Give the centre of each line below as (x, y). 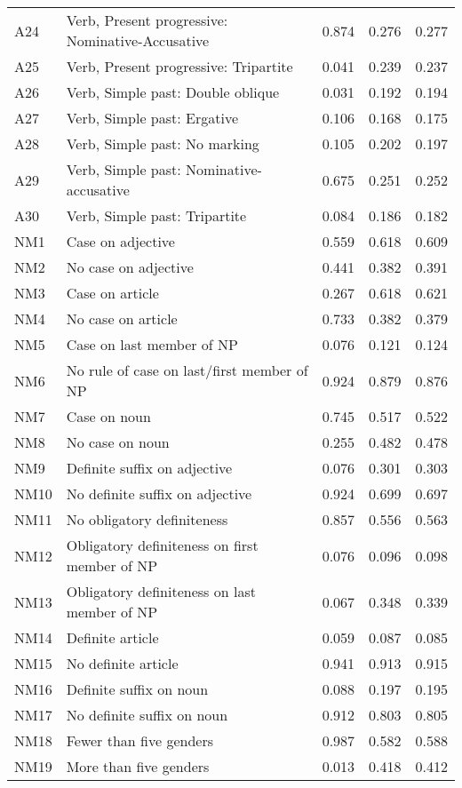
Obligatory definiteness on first (162, 545)
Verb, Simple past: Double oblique (173, 92)
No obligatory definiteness (147, 519)
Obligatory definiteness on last (161, 591)
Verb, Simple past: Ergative (152, 118)
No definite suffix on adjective (159, 493)
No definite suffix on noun (147, 715)
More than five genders (138, 766)
